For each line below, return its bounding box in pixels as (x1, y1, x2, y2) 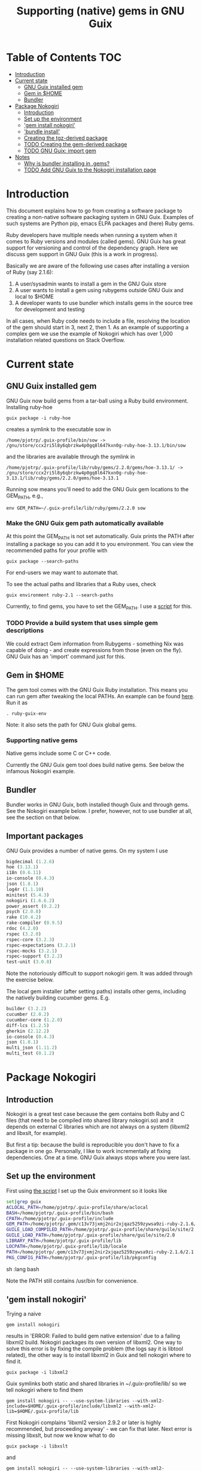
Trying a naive (6, 1310, 41, 1317)
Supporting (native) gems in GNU (16, 4, 185, 18)
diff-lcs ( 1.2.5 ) (6, 1022, 50, 1028)
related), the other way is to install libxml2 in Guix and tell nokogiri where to (6, 1352, 191, 1359)
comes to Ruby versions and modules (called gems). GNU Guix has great (6, 238, 186, 245)
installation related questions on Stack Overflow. (6, 336, 126, 343)
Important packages (6, 831, 84, 841)
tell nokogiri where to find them (6, 1386, 83, 1394)
